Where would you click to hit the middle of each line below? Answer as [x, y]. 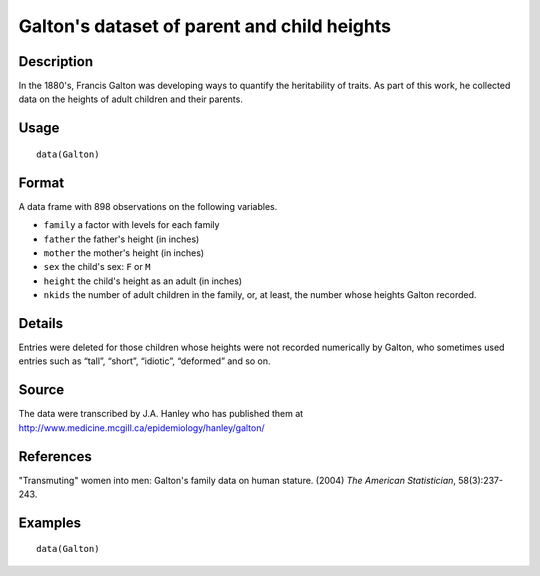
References [55, 456]
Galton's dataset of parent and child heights [205, 26]
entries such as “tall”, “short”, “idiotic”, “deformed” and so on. [144, 361]
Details [41, 323]
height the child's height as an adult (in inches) [143, 281]
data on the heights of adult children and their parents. [131, 99]
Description [56, 61]
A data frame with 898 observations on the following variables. [148, 206]
